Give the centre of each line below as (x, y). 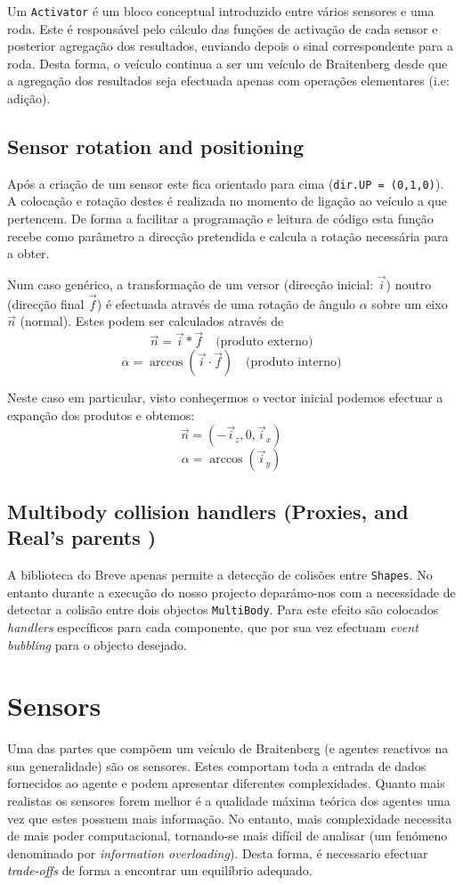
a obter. (28, 253)
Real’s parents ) (82, 537)
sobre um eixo (410, 303)
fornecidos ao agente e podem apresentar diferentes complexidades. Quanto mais (226, 783)
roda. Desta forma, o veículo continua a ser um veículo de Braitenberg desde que (227, 63)
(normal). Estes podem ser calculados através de (152, 321)
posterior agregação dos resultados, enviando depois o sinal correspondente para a (230, 46)
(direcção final (46, 303)
